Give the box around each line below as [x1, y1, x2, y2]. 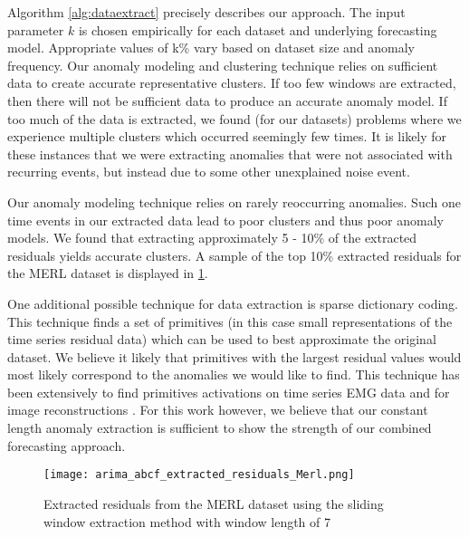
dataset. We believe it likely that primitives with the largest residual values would [7, 347, 462, 366]
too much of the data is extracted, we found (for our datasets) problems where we [7, 109, 462, 128]
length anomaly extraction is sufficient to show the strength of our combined [7, 418, 432, 437]
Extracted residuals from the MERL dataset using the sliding [43, 494, 384, 513]
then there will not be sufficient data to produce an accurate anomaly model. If [7, 91, 447, 110]
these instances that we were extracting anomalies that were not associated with [7, 144, 453, 163]
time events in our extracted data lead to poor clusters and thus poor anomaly [7, 210, 444, 229]
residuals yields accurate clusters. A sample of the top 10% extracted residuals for [7, 245, 462, 264]
